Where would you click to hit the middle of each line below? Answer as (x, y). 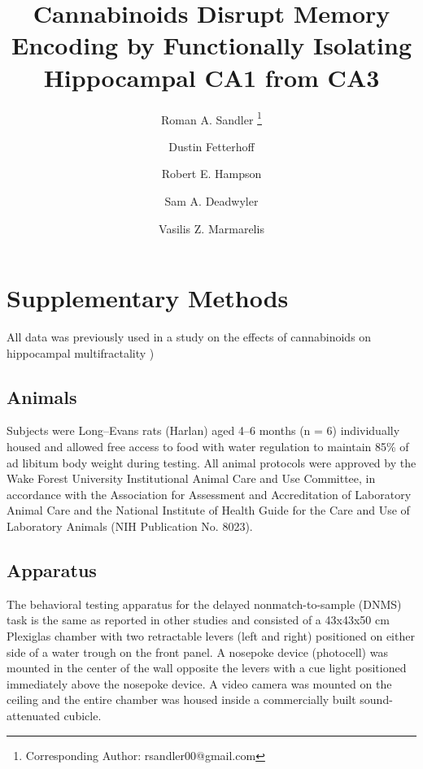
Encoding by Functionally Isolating (211, 45)
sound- (376, 699)
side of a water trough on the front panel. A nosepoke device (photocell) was (197, 652)
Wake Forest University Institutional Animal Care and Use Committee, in (191, 478)
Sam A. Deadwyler (211, 200)
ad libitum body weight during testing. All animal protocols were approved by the (211, 462)
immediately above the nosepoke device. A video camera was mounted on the (199, 683)
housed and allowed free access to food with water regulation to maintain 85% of (208, 447)
